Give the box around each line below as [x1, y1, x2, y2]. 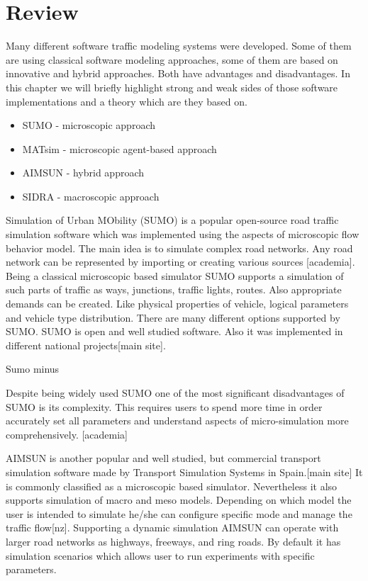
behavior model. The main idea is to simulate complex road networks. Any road [6, 240, 353, 255]
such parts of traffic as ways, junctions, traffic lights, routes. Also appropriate [6, 282, 342, 297]
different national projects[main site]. [6, 337, 166, 352]
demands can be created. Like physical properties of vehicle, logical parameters [6, 296, 349, 311]
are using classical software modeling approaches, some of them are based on [6, 52, 338, 67]
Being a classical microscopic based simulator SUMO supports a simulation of [6, 268, 344, 283]
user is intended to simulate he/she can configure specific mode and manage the [6, 506, 352, 521]
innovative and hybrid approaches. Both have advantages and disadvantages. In [6, 66, 350, 81]
